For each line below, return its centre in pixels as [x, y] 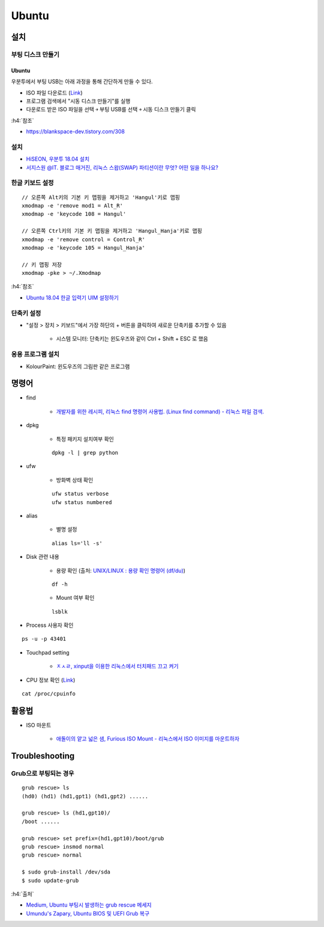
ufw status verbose [80, 494]
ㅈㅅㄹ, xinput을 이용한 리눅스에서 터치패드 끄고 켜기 [117, 666]
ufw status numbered [82, 502]
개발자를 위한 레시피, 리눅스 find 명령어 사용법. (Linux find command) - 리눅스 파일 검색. [160, 411]
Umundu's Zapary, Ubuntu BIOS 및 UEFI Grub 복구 [88, 913]
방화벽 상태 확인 [75, 480]
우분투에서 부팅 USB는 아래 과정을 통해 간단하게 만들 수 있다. [82, 82]
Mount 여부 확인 [75, 598]
